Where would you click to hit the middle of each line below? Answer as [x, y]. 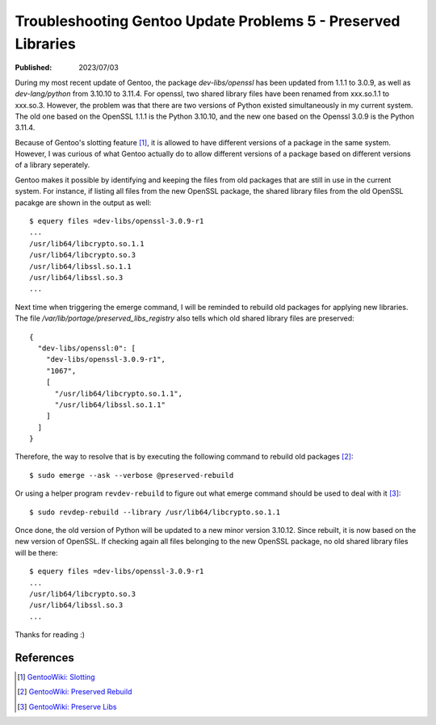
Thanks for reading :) [50, 635]
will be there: [36, 552]
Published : [34, 68]
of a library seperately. [52, 165]
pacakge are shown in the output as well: [83, 203]
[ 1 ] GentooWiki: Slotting [57, 677]
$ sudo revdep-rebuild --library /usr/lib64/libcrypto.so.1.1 [155, 512]
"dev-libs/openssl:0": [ [87, 348]
